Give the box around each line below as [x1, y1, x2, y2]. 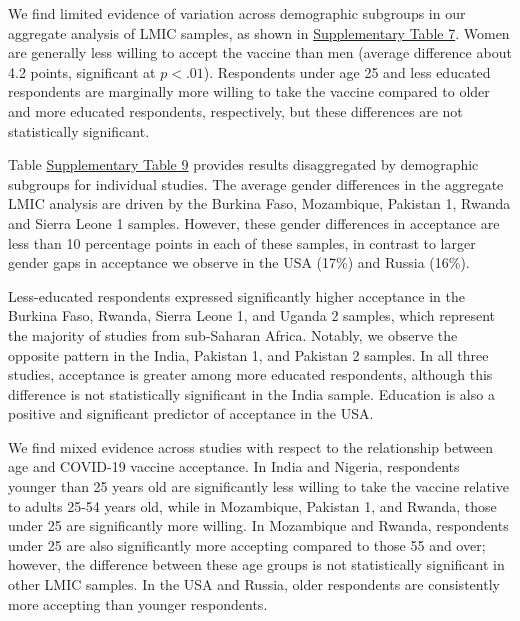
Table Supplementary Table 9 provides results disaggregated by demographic [8, 154, 479, 175]
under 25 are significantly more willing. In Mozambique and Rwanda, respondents [8, 515, 509, 536]
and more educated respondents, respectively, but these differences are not [8, 100, 463, 121]
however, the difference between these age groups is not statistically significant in [8, 554, 505, 575]
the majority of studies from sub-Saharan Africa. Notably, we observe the [8, 324, 458, 345]
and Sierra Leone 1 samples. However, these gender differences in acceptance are [8, 212, 500, 233]
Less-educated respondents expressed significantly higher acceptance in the [8, 285, 465, 306]
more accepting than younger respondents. [8, 593, 268, 614]
